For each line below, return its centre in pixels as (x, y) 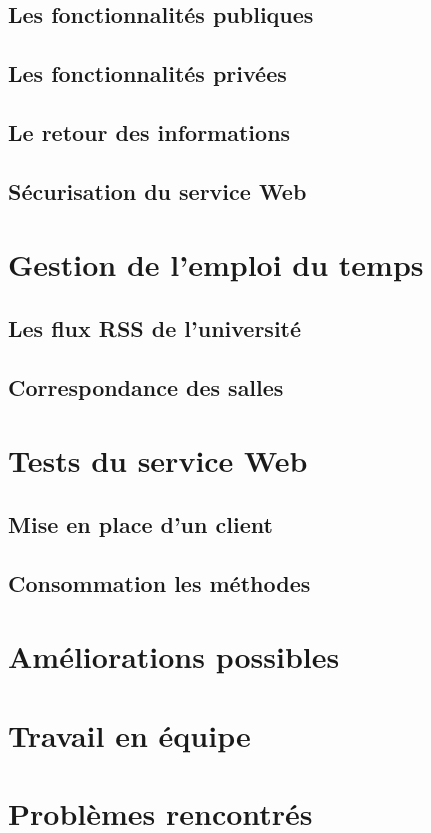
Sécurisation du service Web (157, 190)
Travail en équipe (129, 734)
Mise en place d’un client (140, 523)
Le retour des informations (149, 131)
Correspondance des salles (146, 386)
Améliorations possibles (174, 656)
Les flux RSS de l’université (155, 327)
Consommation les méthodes (159, 582)
